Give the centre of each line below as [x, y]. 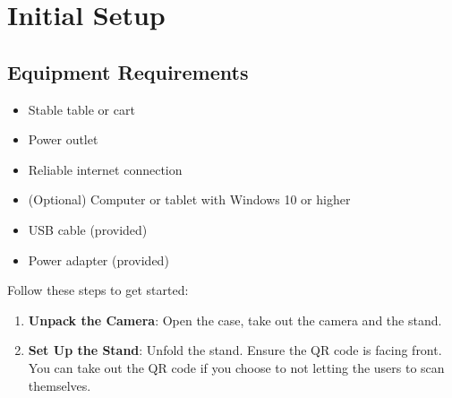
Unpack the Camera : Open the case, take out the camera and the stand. [235, 320]
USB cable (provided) [88, 229]
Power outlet [63, 139]
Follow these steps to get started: [98, 290]
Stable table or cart [81, 109]
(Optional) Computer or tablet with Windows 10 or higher [189, 199]
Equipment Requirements [128, 71]
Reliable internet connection [105, 169]
